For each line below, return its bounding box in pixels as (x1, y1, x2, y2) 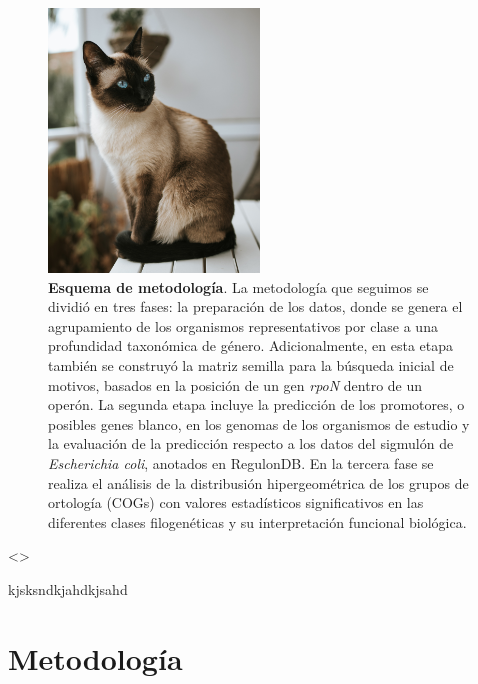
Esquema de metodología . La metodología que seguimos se (48, 276, 429, 297)
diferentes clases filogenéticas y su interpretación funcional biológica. (48, 511, 467, 532)
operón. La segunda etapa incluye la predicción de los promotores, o (48, 394, 465, 415)
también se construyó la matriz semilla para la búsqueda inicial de (48, 355, 454, 376)
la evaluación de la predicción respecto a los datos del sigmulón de (48, 433, 454, 454)
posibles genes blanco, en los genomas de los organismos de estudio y (48, 413, 470, 434)
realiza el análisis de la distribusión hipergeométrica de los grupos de (48, 472, 469, 493)
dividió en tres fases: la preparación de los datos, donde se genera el (48, 296, 463, 317)
